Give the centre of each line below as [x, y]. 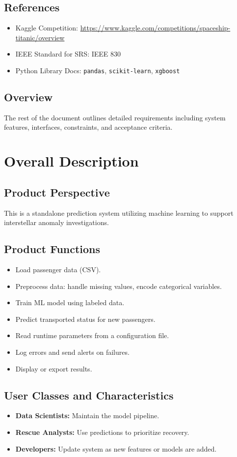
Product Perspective [57, 192]
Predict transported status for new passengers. [85, 319]
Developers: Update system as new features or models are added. [116, 448]
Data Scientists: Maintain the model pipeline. [87, 415]
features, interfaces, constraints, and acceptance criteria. [88, 127]
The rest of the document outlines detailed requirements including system [115, 117]
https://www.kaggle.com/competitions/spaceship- [155, 28]
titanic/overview [40, 37]
